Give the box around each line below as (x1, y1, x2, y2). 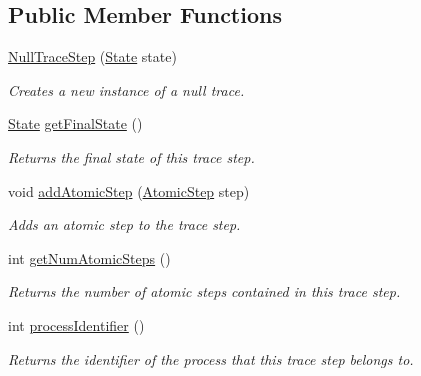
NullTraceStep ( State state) (8, 46, 177, 67)
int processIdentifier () (8, 314, 145, 335)
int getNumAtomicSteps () (8, 247, 171, 268)
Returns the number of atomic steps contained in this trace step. (8, 281, 401, 302)
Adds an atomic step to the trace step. (8, 214, 241, 235)
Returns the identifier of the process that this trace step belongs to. (8, 348, 414, 369)
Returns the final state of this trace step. (8, 146, 255, 167)
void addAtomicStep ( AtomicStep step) (8, 180, 250, 201)
